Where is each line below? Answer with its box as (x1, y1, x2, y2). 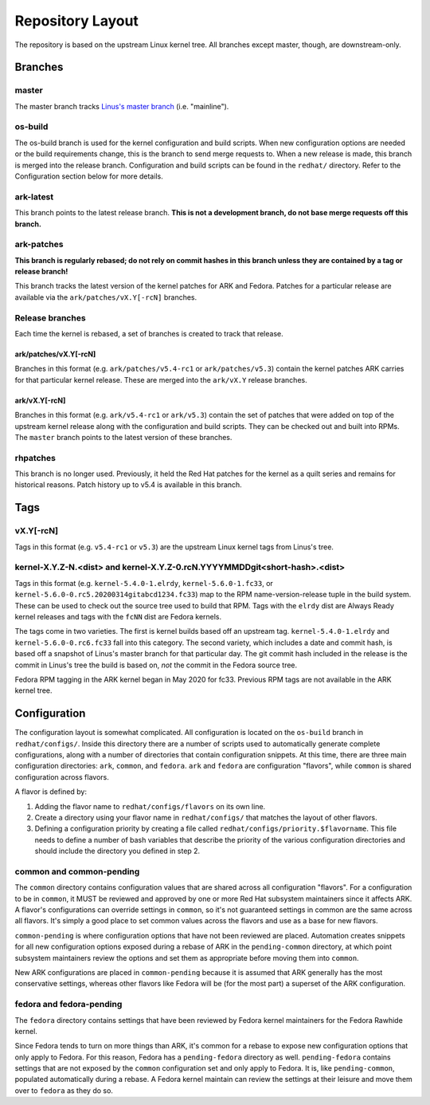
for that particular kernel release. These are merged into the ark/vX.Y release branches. (14, 375, 307, 384)
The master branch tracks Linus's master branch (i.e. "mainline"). (14, 101, 229, 111)
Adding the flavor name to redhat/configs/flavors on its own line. (34, 801, 266, 811)
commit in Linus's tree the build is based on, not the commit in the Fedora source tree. (14, 660, 298, 670)
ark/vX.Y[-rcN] (14, 395, 66, 405)
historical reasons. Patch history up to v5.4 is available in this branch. (14, 480, 242, 490)
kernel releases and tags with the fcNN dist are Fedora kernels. (14, 611, 222, 621)
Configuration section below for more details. (14, 171, 163, 181)
